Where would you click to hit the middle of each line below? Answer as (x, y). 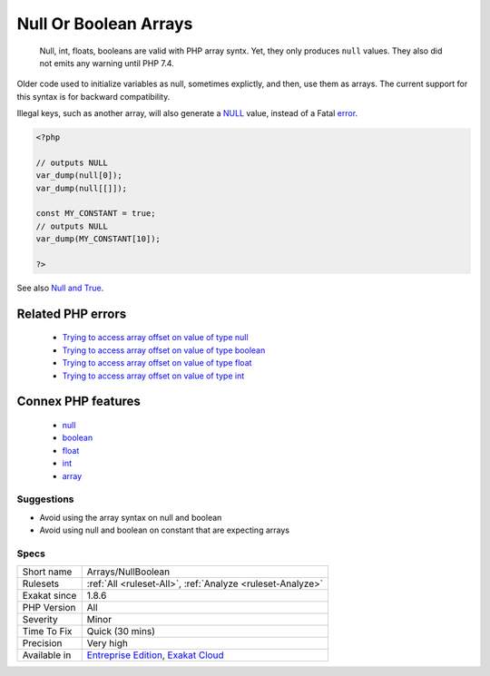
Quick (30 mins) (121, 632)
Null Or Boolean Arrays (105, 24)
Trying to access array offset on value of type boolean (164, 350)
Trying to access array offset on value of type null (155, 338)
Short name (47, 572)
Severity (40, 620)
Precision (42, 643)
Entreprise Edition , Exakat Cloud (155, 655)
